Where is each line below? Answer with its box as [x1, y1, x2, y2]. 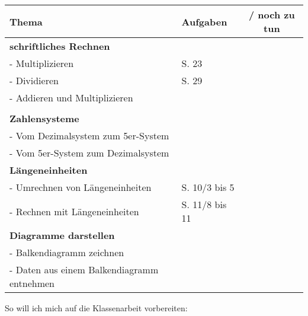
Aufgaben [181, 14, 227, 28]
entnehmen [9, 276, 55, 290]
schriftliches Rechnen [9, 39, 110, 53]
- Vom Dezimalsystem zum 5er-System [9, 129, 169, 142]
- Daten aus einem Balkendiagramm [9, 263, 159, 276]
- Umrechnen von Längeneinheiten [9, 180, 152, 194]
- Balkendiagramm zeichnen [9, 245, 124, 259]
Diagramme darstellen [9, 228, 115, 242]
